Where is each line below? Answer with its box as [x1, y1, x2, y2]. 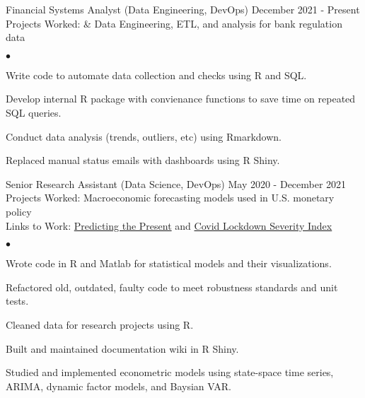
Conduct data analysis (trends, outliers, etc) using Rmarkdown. [6, 129, 282, 144]
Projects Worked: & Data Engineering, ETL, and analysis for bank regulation [6, 16, 342, 30]
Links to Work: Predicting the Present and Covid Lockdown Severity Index [6, 218, 332, 233]
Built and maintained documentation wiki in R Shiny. [6, 341, 239, 356]
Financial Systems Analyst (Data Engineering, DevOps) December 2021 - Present [6, 2, 360, 16]
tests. [6, 293, 29, 308]
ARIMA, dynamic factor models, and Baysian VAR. [6, 378, 231, 393]
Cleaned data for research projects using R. [6, 317, 194, 332]
